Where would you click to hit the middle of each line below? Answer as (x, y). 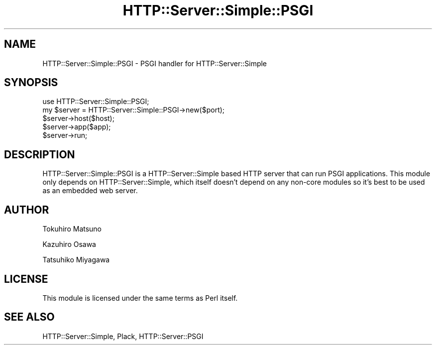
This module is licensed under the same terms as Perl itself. (140, 298)
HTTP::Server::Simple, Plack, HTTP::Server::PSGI (123, 336)
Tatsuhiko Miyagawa (76, 260)
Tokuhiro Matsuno (72, 229)
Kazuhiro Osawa (69, 244)
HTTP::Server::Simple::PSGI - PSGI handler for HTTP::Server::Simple (155, 63)
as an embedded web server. (90, 191)
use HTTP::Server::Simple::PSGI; (96, 102)
